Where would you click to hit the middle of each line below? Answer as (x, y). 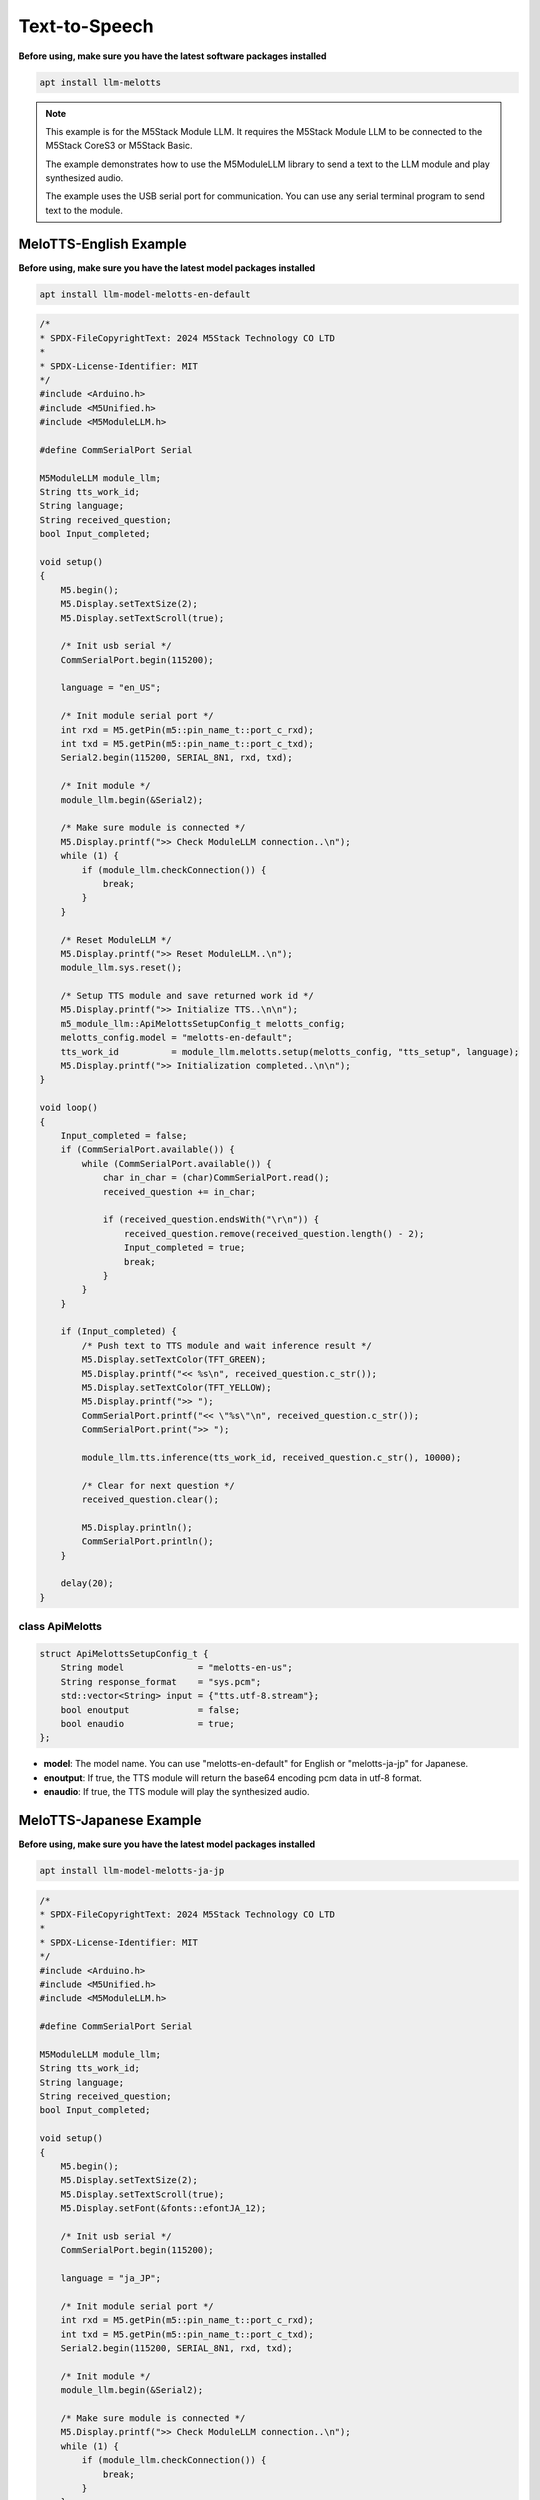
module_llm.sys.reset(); (121, 968)
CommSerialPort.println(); (147, 1541)
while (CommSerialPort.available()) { (176, 1163)
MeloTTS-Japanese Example (110, 1820)
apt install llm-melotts (100, 82)
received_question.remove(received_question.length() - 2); (274, 1233)
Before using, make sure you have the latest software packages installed (172, 56)
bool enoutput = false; (150, 1709)
